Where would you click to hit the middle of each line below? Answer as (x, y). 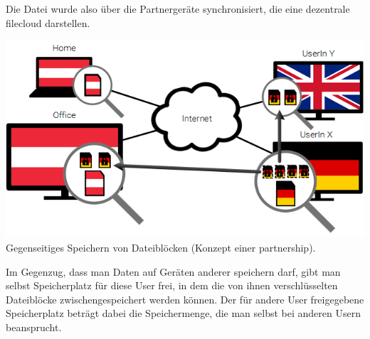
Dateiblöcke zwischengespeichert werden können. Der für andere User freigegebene (185, 299)
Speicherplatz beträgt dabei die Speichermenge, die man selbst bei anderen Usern (183, 313)
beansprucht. (34, 327)
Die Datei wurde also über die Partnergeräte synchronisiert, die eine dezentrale (178, 9)
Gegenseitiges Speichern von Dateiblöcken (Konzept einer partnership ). (161, 247)
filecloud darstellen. (48, 22)
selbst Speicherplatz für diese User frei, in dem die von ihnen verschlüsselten (172, 285)
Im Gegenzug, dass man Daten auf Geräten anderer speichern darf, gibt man (173, 271)
